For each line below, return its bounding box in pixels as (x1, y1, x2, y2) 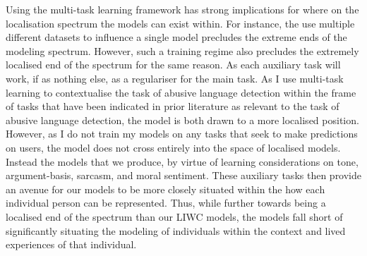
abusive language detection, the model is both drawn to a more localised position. (6, 112, 359, 127)
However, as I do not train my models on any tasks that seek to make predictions (6, 126, 358, 141)
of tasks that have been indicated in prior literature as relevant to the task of (6, 99, 339, 114)
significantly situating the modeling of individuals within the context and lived (6, 223, 346, 238)
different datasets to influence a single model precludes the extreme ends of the (6, 30, 347, 44)
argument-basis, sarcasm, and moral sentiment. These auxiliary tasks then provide (6, 168, 362, 183)
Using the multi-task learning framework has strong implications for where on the (6, 2, 359, 16)
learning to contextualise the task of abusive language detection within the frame (6, 85, 356, 99)
